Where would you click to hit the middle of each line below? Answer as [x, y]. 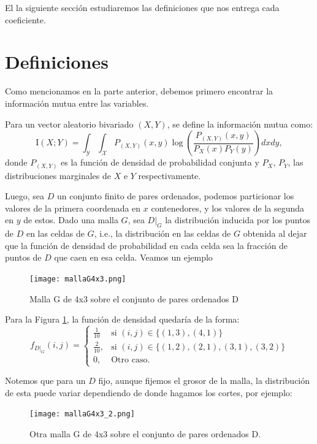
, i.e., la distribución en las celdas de [162, 233]
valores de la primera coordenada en [73, 208]
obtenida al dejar [275, 233]
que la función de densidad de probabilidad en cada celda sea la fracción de [147, 245]
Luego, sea [25, 196]
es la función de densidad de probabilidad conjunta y [160, 162]
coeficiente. [25, 19]
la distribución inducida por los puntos [238, 220]
